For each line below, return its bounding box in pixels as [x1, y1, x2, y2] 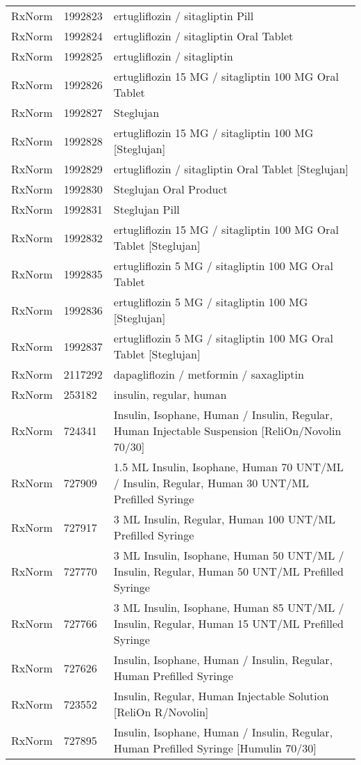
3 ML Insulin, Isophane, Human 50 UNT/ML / [113, 547, 344, 563]
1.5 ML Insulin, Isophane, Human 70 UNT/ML [113, 459, 344, 475]
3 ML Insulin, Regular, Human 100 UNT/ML [113, 511, 335, 527]
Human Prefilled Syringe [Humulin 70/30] [113, 740, 317, 756]
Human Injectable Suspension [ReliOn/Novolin [113, 423, 342, 439]
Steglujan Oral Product [113, 181, 228, 197]
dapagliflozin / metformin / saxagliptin [113, 366, 304, 382]
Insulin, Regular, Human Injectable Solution [113, 688, 329, 704]
